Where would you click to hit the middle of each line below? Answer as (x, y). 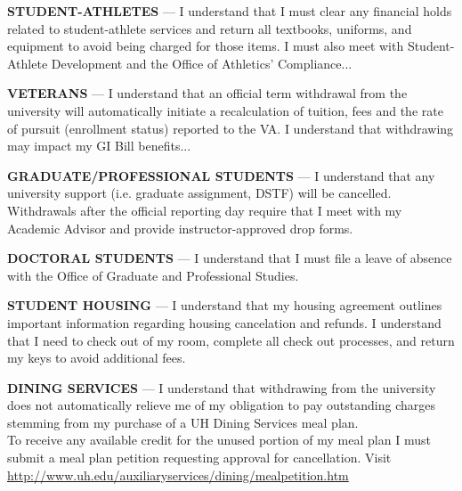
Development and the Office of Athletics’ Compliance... (202, 63)
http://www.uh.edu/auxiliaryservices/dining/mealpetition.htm (178, 475)
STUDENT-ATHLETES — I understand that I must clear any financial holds (230, 11)
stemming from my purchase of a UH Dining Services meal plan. (183, 422)
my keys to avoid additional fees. (97, 358)
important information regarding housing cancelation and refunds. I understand (224, 322)
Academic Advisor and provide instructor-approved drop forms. (180, 228)
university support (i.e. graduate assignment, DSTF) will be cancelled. (199, 193)
